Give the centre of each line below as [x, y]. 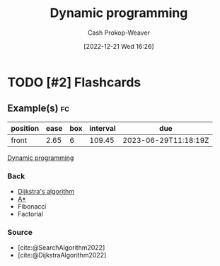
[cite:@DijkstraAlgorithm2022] [62, 255]
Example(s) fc [39, 109]
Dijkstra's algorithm [46, 192]
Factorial [30, 214]
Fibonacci [32, 207]
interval [103, 128]
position [25, 128]
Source [20, 232]
